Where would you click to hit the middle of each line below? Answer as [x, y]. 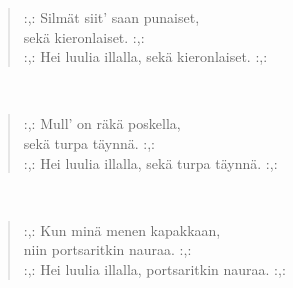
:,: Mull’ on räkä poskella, [102, 123]
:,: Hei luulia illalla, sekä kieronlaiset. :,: [145, 56]
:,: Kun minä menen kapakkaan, [122, 229]
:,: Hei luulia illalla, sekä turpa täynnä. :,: [150, 162]
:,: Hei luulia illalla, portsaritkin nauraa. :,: [154, 268]
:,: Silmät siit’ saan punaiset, [111, 17]
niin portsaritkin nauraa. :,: [107, 249]
